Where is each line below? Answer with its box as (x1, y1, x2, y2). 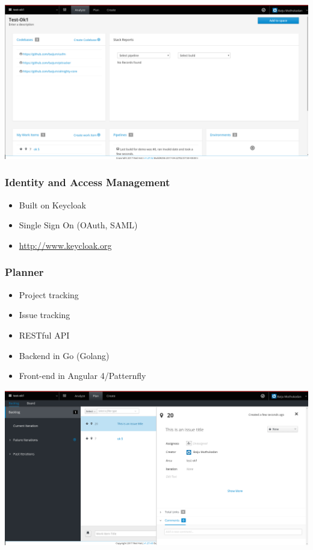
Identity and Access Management (5, 175, 170, 190)
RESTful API (19, 328, 70, 341)
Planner (5, 264, 44, 280)
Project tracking (19, 288, 79, 301)
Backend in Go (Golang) (19, 349, 110, 361)
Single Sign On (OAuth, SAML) (19, 219, 138, 231)
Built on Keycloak (19, 198, 86, 211)
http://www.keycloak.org (19, 239, 112, 251)
